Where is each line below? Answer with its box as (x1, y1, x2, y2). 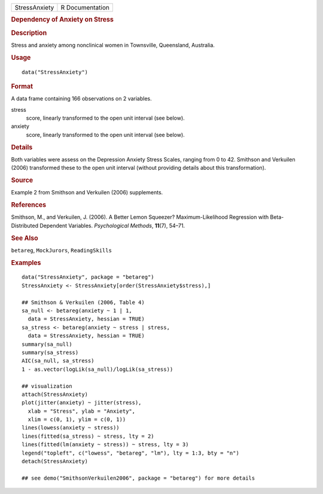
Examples (11, 258, 41, 267)
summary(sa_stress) (22, 349, 79, 356)
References (11, 201, 47, 209)
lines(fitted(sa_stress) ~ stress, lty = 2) (22, 432, 155, 440)
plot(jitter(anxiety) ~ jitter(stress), (22, 400, 142, 406)
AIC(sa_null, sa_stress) (22, 358, 95, 364)
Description (11, 29, 47, 37)
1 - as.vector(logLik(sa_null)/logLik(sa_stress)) (22, 365, 173, 373)
